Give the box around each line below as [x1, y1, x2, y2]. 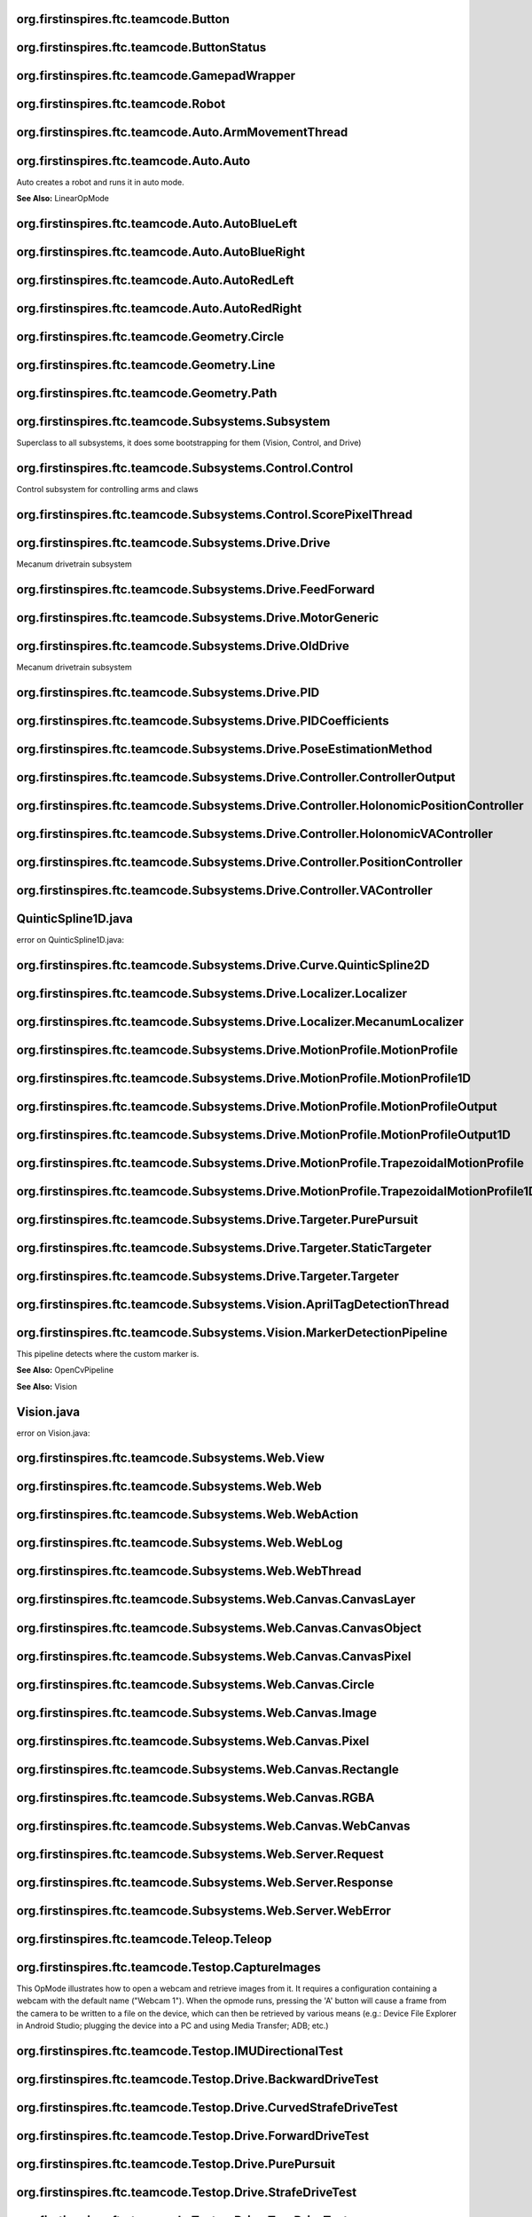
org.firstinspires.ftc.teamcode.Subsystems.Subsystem [16, 413, 331, 429]
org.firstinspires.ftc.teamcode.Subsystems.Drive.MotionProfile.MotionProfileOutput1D [16, 1127, 512, 1142]
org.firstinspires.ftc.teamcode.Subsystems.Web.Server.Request [16, 1846, 385, 1861]
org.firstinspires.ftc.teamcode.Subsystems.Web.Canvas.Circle [16, 1677, 375, 1692]
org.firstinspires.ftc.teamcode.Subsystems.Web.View [16, 1451, 325, 1466]
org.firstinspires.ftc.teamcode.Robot [16, 97, 226, 112]
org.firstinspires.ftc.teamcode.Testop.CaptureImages [16, 1960, 321, 1975]
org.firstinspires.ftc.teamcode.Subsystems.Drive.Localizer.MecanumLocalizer [16, 1014, 465, 1029]
